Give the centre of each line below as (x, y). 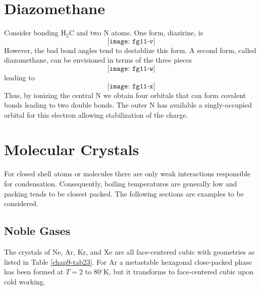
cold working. (25, 281)
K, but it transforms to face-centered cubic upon (178, 272)
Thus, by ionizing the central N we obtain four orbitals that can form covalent (125, 95)
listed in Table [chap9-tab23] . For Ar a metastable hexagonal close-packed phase (128, 261)
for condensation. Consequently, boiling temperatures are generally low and (121, 183)
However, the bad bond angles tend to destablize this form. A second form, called (130, 50)
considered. (21, 203)
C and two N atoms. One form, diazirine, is (136, 33)
